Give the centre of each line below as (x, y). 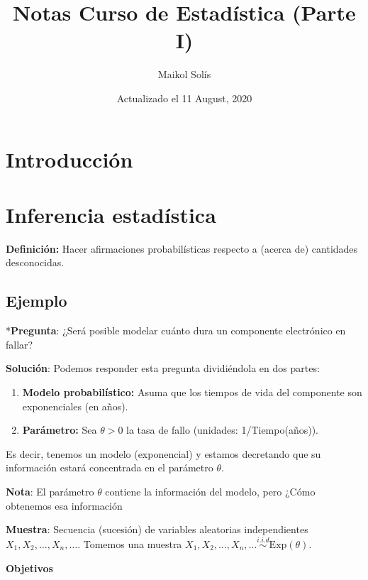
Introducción (69, 159)
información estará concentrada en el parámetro (110, 467)
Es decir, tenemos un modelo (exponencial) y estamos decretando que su (163, 453)
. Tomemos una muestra (130, 543)
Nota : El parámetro (50, 491)
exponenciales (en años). (75, 406)
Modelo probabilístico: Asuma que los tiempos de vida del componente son (192, 392)
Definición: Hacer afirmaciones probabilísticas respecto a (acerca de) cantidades (182, 248)
